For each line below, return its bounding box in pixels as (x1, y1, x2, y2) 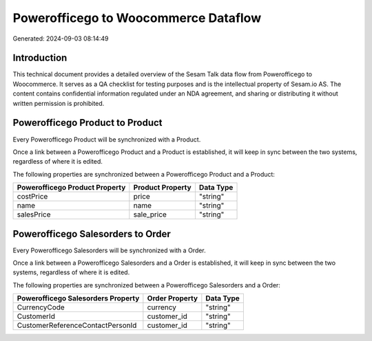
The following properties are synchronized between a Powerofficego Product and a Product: (12, 170, 276, 178)
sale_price (133, 210, 167, 219)
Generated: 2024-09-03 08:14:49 (12, 34, 109, 43)
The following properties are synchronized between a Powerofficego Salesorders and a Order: (12, 280, 280, 289)
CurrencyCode (17, 302, 65, 312)
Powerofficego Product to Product (12, 117, 163, 129)
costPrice (17, 192, 48, 201)
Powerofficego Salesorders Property (17, 294, 140, 303)
